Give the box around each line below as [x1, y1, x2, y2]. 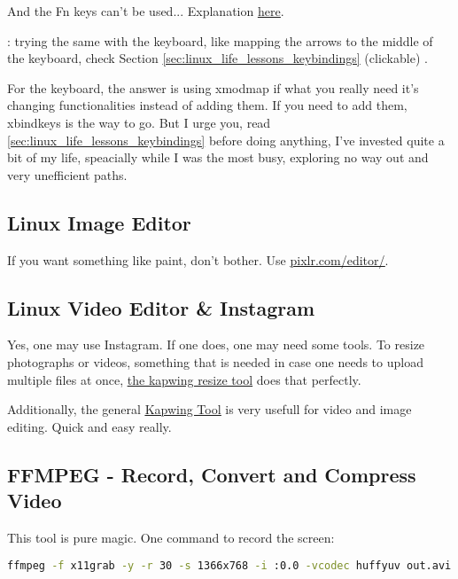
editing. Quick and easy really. [7, 417, 172, 435]
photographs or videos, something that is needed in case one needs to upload [7, 352, 423, 371]
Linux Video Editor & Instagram [7, 293, 315, 321]
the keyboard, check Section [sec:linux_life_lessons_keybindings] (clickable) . [7, 49, 428, 67]
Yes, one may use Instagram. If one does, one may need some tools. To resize [7, 335, 425, 354]
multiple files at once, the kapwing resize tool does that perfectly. [7, 370, 361, 388]
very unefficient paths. [7, 165, 128, 184]
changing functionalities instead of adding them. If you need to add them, [7, 96, 408, 114]
